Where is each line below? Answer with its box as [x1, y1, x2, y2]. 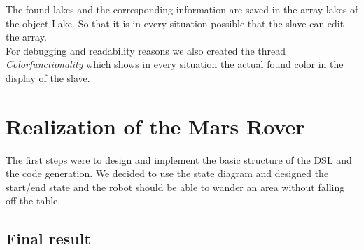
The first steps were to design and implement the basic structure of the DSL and [6, 152, 352, 167]
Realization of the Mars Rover [6, 111, 305, 140]
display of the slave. [6, 70, 90, 85]
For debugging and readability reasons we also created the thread [6, 43, 286, 57]
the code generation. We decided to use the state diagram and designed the [6, 166, 329, 181]
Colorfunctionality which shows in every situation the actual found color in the [6, 57, 344, 71]
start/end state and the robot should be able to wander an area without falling [6, 179, 345, 194]
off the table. [6, 193, 61, 208]
